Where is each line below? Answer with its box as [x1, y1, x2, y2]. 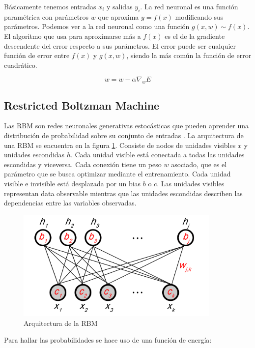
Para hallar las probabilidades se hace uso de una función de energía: [4, 334, 212, 345]
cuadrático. [4, 59, 37, 70]
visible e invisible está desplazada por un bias [4, 178, 141, 188]
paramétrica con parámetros [4, 11, 89, 22]
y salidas [106, 1, 133, 11]
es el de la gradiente [165, 30, 225, 41]
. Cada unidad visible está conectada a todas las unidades [70, 149, 245, 160]
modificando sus [175, 11, 224, 22]
